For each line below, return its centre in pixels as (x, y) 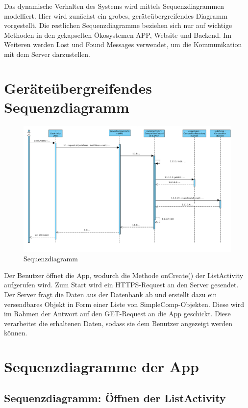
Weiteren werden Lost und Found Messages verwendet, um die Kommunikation (123, 44)
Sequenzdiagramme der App (101, 367)
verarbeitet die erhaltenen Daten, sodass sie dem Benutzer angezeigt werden (118, 323)
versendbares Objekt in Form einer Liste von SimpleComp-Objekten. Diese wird (124, 304)
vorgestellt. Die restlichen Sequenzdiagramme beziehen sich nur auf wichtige (118, 25)
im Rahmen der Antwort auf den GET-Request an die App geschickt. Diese (117, 314)
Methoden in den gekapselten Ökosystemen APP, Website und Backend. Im (118, 35)
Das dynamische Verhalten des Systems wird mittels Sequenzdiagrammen (114, 6)
